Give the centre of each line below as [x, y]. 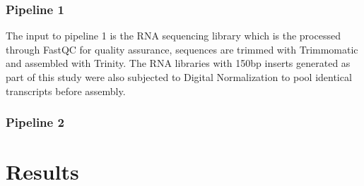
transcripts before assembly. [66, 91]
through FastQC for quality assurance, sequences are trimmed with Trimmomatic [182, 49]
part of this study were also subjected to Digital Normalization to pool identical [179, 77]
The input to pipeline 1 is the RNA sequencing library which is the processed [173, 36]
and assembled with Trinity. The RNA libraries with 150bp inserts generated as [178, 63]
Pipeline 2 [35, 122]
